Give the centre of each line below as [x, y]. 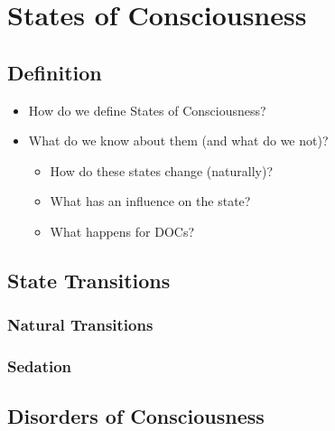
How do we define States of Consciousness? [147, 110]
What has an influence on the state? [150, 201]
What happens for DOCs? [122, 231]
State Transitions [89, 280]
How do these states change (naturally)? [162, 170]
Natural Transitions [80, 325]
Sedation [40, 366]
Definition [55, 72]
